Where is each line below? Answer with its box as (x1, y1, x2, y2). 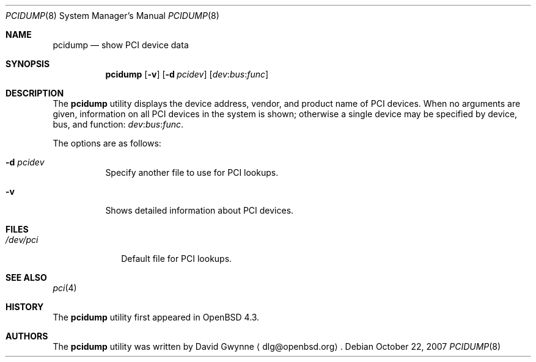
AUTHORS (6, 331, 48, 341)
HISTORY (6, 302, 44, 312)
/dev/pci (6, 234, 39, 245)
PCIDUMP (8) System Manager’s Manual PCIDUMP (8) (6, 10, 219, 21)
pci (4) (53, 283, 77, 293)
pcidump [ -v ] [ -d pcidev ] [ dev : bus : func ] (105, 69, 269, 79)
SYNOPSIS (6, 59, 50, 69)
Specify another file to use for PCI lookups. (105, 167, 279, 178)
